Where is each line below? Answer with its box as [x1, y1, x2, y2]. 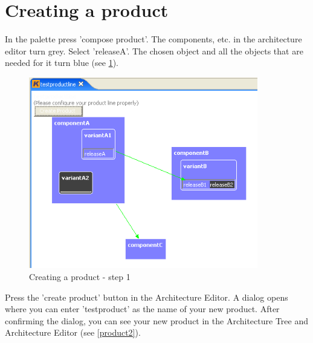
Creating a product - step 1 [29, 270, 131, 283]
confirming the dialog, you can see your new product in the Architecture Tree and [5, 314, 308, 327]
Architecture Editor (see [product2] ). [5, 326, 141, 339]
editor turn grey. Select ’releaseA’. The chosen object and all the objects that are [5, 44, 303, 57]
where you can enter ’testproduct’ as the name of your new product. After [5, 302, 280, 315]
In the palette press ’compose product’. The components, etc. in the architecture [5, 33, 302, 45]
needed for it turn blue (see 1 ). [5, 56, 118, 69]
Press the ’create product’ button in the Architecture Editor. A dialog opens [5, 290, 288, 303]
